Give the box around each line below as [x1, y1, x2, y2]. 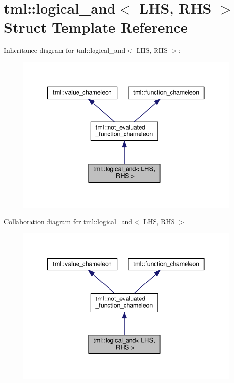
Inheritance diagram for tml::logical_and [4, 45, 125, 55]
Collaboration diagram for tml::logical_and [4, 216, 133, 227]
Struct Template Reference [4, 17, 188, 37]
